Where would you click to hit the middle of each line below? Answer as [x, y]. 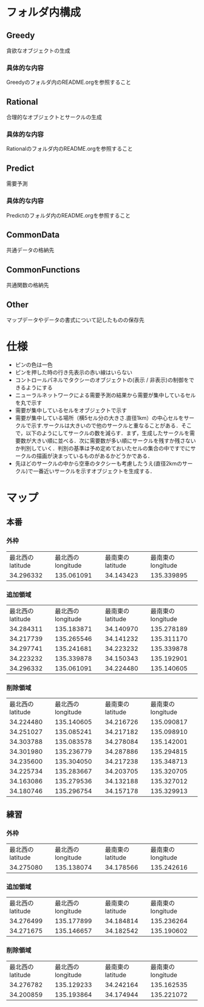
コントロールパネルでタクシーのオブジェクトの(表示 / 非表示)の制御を [102, 380]
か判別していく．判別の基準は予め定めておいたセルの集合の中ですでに [103, 448]
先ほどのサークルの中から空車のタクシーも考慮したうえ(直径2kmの [98, 463]
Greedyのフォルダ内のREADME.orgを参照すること [69, 82]
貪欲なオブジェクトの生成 [38, 50]
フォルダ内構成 [44, 12]
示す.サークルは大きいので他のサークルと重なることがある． [106, 425]
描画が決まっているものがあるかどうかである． [94, 456]
